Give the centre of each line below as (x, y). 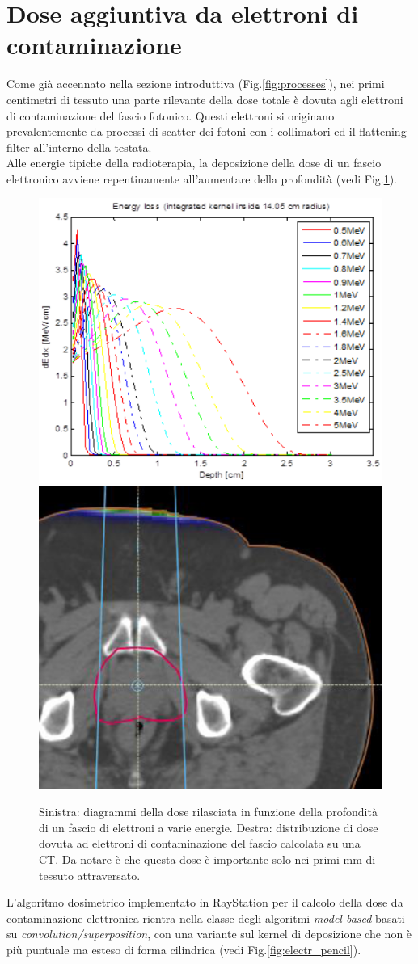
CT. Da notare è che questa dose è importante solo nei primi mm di (207, 859)
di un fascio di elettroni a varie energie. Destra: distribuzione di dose (209, 827)
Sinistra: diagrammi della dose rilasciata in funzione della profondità (208, 812)
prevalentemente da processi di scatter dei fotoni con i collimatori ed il (181, 131)
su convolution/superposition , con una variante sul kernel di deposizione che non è (209, 934)
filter (18, 147)
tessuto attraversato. (90, 875)
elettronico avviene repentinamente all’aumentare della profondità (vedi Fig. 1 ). (202, 178)
